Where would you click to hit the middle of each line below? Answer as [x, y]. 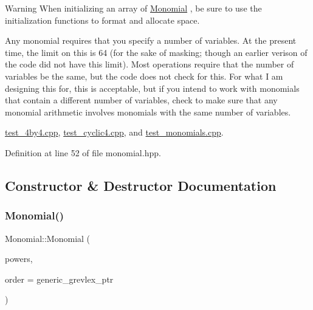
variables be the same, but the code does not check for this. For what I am [144, 76]
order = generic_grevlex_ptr [59, 279]
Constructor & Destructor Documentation [141, 185]
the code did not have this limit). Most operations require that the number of [150, 64]
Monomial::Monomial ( [48, 238]
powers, [19, 259]
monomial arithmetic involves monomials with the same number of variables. [148, 112]
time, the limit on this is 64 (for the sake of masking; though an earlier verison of [156, 52]
